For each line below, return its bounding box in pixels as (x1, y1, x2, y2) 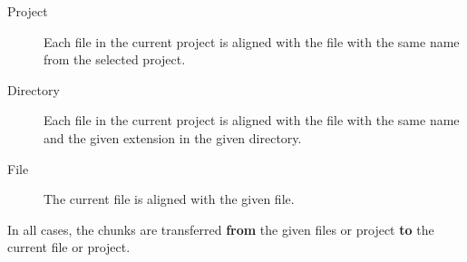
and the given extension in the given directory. (44, 128, 302, 147)
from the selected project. (44, 50, 186, 69)
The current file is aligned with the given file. (44, 189, 295, 209)
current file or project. (7, 238, 131, 257)
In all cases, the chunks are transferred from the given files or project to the (7, 219, 434, 238)
